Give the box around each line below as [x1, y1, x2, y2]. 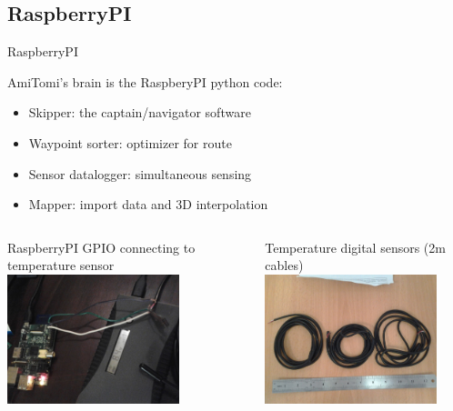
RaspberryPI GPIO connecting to [7, 237, 196, 256]
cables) [265, 256, 304, 275]
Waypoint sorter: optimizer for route [28, 133, 232, 152]
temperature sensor [7, 256, 115, 275]
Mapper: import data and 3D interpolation [28, 195, 268, 214]
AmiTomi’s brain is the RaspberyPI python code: [7, 72, 283, 91]
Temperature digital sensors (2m [265, 237, 446, 256]
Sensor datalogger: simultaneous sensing [28, 164, 252, 183]
